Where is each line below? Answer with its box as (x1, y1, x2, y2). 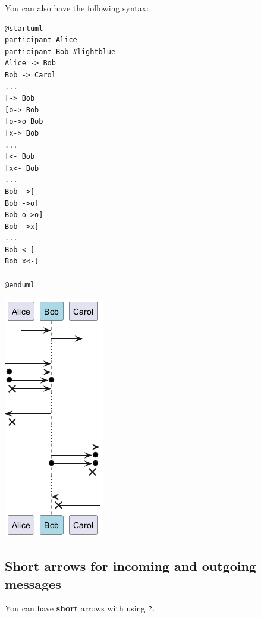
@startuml (5, 24, 43, 33)
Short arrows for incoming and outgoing (5, 557, 256, 575)
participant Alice (5, 36, 77, 45)
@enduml (5, 280, 35, 289)
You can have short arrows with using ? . (5, 602, 155, 614)
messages (5, 574, 61, 592)
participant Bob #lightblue (5, 47, 116, 56)
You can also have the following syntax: (5, 2, 149, 14)
